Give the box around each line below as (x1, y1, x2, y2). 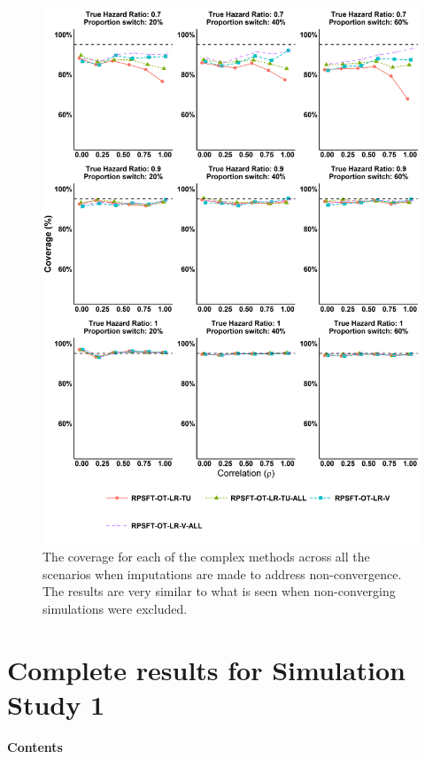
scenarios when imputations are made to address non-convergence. (42, 564, 402, 583)
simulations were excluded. (42, 599, 188, 617)
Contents (7, 737, 63, 755)
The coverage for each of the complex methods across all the (42, 546, 370, 565)
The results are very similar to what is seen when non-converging (42, 582, 396, 600)
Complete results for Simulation (7, 651, 406, 687)
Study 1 (7, 685, 105, 722)
